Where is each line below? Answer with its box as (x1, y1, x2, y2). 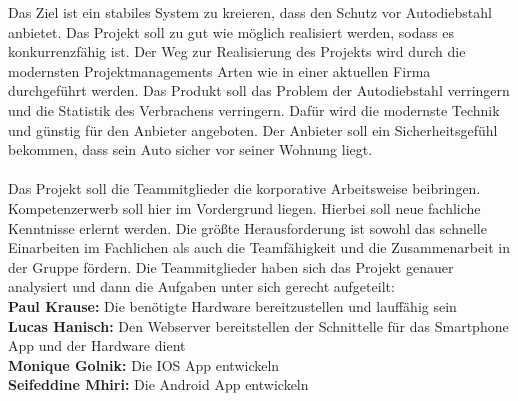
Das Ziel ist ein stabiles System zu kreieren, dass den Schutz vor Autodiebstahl (8, 2, 492, 22)
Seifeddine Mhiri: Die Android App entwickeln (8, 374, 309, 395)
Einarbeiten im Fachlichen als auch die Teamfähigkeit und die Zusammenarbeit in (8, 237, 510, 258)
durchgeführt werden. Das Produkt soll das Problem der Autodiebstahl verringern (8, 80, 510, 101)
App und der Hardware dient (8, 335, 186, 356)
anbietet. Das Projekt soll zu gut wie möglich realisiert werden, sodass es (8, 21, 454, 42)
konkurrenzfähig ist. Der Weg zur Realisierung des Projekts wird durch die (8, 41, 466, 62)
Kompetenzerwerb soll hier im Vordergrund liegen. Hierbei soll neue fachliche (8, 197, 481, 218)
